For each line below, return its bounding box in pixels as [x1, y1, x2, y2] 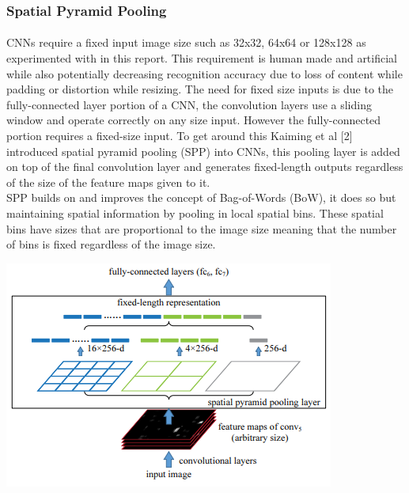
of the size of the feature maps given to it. [6, 173, 210, 190]
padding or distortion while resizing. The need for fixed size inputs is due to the [6, 81, 394, 97]
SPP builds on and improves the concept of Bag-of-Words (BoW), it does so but [6, 189, 396, 206]
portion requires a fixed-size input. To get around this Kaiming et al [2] [6, 127, 353, 143]
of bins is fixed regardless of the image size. [6, 236, 216, 252]
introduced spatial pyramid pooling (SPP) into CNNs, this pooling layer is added [6, 142, 400, 159]
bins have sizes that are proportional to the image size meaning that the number [6, 220, 397, 237]
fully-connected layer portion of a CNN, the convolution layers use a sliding [6, 96, 372, 112]
